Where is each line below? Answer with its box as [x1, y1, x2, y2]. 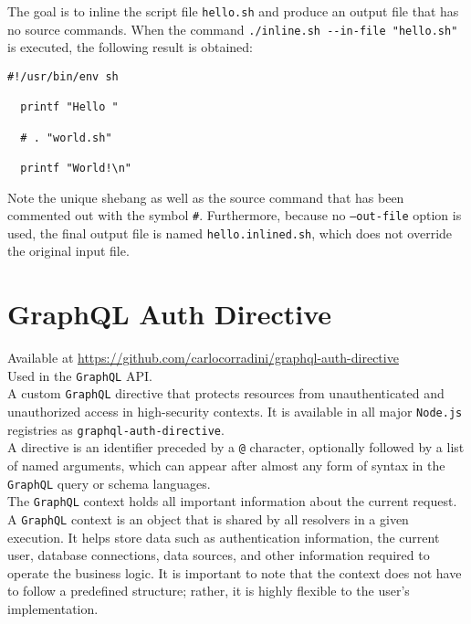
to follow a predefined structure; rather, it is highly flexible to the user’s [7, 581, 410, 600]
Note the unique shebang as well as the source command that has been [7, 187, 404, 206]
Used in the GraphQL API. [7, 365, 152, 385]
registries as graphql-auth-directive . [7, 419, 225, 439]
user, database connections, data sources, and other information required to [7, 545, 430, 565]
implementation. [7, 598, 99, 618]
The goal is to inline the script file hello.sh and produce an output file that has [7, 2, 459, 20]
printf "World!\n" [20, 161, 132, 175]
